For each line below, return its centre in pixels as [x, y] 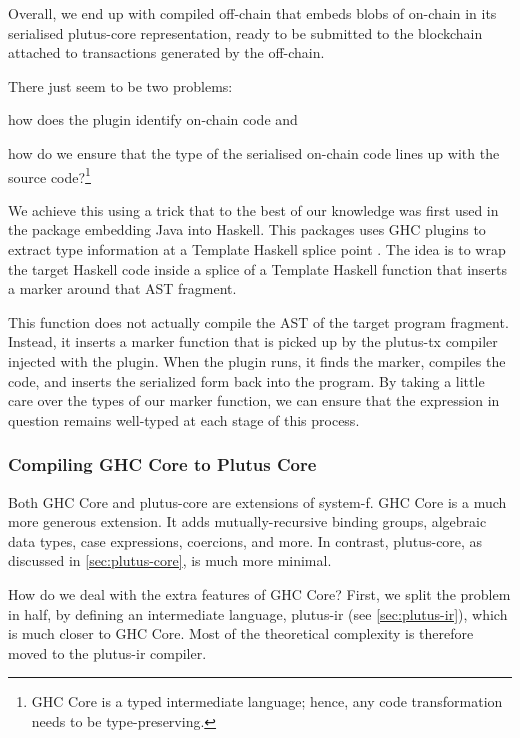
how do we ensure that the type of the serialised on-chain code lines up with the [254, 152]
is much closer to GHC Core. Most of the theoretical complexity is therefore [241, 633]
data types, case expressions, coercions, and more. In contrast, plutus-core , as [245, 540]
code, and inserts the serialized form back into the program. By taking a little [246, 380]
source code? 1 [49, 175]
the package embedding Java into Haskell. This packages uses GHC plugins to [247, 229]
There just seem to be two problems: [120, 85]
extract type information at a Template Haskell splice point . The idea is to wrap [257, 249]
